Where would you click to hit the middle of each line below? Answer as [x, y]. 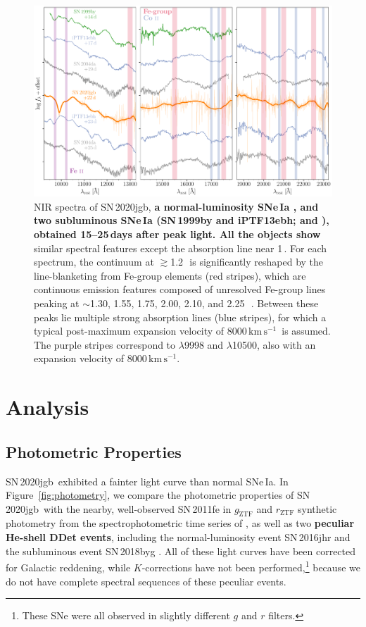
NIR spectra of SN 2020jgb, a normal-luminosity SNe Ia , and [176, 206]
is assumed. [306, 331]
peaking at [57, 303]
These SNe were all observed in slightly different [126, 615]
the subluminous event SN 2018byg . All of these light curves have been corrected [181, 551]
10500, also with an [274, 344]
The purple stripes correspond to [105, 344]
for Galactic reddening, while [68, 567]
